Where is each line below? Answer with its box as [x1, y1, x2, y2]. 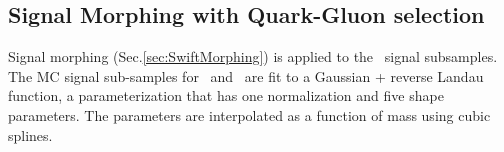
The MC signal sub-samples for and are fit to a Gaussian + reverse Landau [8, 65, 484, 86]
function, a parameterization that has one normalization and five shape [8, 85, 444, 106]
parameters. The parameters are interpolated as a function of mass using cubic [8, 104, 491, 125]
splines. [8, 124, 53, 145]
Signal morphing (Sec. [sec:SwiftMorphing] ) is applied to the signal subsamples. [8, 46, 498, 67]
